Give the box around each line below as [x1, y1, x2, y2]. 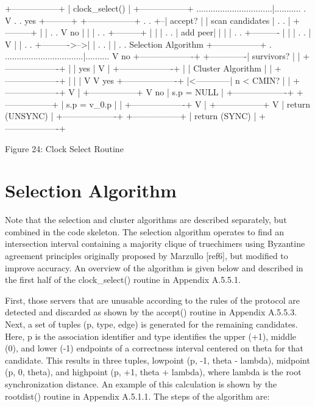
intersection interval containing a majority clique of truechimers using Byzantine [5, 237, 305, 250]
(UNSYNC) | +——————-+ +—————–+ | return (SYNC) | [5, 109, 257, 122]
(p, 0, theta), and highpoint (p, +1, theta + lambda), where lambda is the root [5, 365, 302, 378]
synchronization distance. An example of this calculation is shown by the [5, 377, 277, 390]
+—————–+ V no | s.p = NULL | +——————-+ [82, 86, 294, 98]
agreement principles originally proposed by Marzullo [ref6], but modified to [5, 249, 288, 262]
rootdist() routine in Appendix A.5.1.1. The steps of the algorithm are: [5, 389, 270, 402]
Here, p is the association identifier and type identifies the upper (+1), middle [5, 329, 297, 342]
